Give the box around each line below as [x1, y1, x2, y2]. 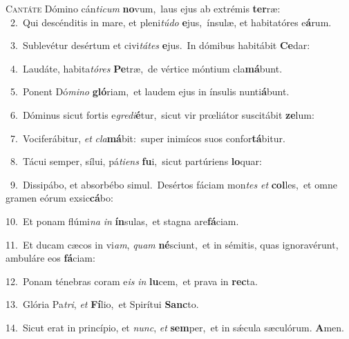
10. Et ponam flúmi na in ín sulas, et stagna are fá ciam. [6, 213, 239, 228]
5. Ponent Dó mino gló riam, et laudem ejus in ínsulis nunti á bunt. [10, 84, 290, 99]
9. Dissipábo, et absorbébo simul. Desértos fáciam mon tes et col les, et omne [10, 177, 337, 191]
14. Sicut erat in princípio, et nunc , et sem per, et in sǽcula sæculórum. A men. [6, 320, 344, 334]
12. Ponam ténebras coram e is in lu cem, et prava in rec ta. [6, 273, 258, 288]
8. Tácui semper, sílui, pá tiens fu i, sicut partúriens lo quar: [10, 154, 262, 168]
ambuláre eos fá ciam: [6, 251, 95, 265]
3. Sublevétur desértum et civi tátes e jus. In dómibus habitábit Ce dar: [10, 38, 310, 52]
